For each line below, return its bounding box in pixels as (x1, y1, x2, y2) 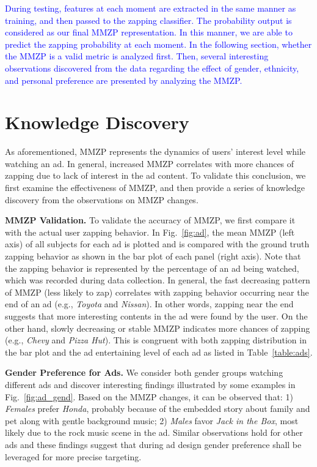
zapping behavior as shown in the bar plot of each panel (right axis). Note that (5, 250, 301, 263)
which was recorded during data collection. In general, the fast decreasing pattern (5, 274, 310, 286)
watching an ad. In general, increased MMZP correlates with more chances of (5, 157, 294, 170)
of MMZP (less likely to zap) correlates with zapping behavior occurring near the (5, 285, 309, 298)
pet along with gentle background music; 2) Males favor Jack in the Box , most (5, 414, 299, 427)
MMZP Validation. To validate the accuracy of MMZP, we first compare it (5, 214, 296, 226)
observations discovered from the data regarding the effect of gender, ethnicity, (5, 61, 299, 74)
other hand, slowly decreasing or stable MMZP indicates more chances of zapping (5, 321, 310, 334)
